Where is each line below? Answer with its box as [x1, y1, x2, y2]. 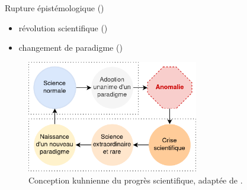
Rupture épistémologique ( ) [5, 2, 104, 14]
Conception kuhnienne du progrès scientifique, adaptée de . [28, 173, 243, 186]
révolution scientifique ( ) [18, 21, 108, 34]
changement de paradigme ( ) [18, 41, 123, 54]
